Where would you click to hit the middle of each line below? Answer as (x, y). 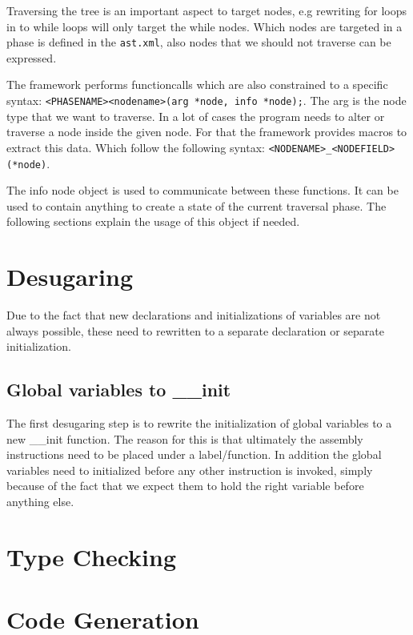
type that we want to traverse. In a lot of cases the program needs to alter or (196, 116)
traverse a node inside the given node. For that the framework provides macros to (207, 132)
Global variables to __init (119, 390)
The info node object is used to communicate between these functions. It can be (202, 190)
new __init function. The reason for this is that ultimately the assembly (185, 438)
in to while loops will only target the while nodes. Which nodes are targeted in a (204, 26)
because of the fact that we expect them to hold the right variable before (185, 486)
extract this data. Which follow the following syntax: (136, 147)
